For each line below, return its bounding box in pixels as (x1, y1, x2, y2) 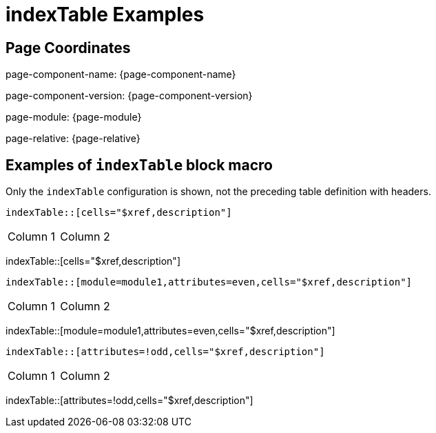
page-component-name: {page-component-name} (6, 68, 236, 81)
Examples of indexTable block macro (6, 156, 273, 174)
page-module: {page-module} (6, 111, 142, 123)
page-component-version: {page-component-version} (6, 90, 253, 102)
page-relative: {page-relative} (6, 132, 141, 145)
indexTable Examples (6, 3, 205, 26)
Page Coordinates (6, 39, 131, 57)
